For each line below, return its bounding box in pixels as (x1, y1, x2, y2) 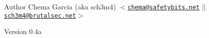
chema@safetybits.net (128, 4, 200, 11)
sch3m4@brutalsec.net (4, 12, 76, 19)
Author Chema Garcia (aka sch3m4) (4, 1, 116, 11)
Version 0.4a (4, 26, 42, 37)
